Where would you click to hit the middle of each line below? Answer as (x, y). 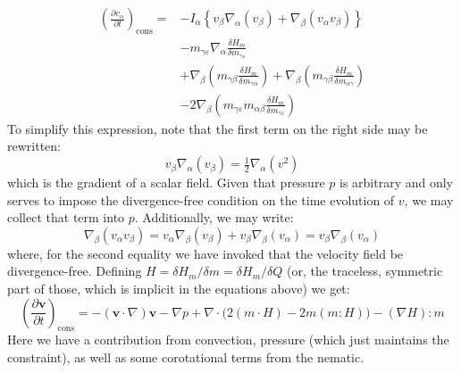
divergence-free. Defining (75, 271)
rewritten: (34, 146)
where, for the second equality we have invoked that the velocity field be (205, 253)
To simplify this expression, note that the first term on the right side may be (218, 128)
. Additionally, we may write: (214, 217)
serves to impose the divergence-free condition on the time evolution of (201, 199)
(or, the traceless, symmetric (365, 271)
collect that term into (66, 217)
